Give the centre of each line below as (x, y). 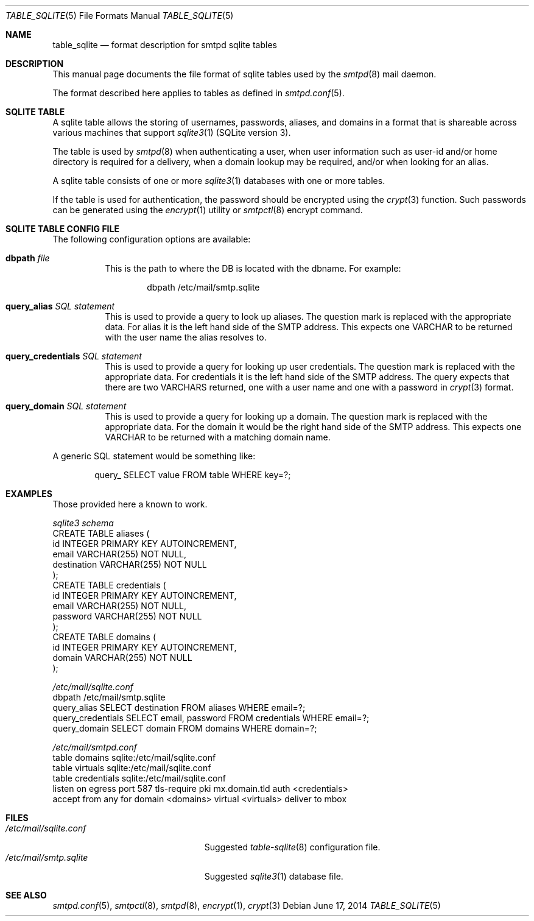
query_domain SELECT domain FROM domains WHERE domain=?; (185, 728)
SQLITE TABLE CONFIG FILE (62, 229)
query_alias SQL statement (60, 306)
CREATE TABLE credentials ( (109, 585)
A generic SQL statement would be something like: (154, 456)
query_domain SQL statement (66, 406)
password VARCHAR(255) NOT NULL (127, 616)
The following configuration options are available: (152, 239)
